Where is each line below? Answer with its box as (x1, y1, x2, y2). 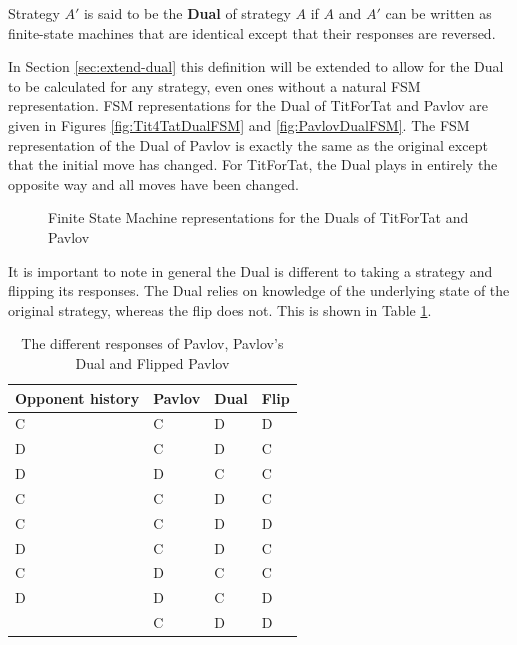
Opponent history (15, 387, 140, 408)
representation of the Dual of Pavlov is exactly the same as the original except (8, 134, 488, 155)
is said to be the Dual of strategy (83, 3, 291, 23)
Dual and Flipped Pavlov (75, 352, 230, 373)
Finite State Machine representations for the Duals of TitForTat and (48, 207, 469, 228)
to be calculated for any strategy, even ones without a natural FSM (8, 75, 421, 96)
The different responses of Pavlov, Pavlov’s (21, 333, 284, 354)
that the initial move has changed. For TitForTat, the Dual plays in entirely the (8, 154, 498, 175)
